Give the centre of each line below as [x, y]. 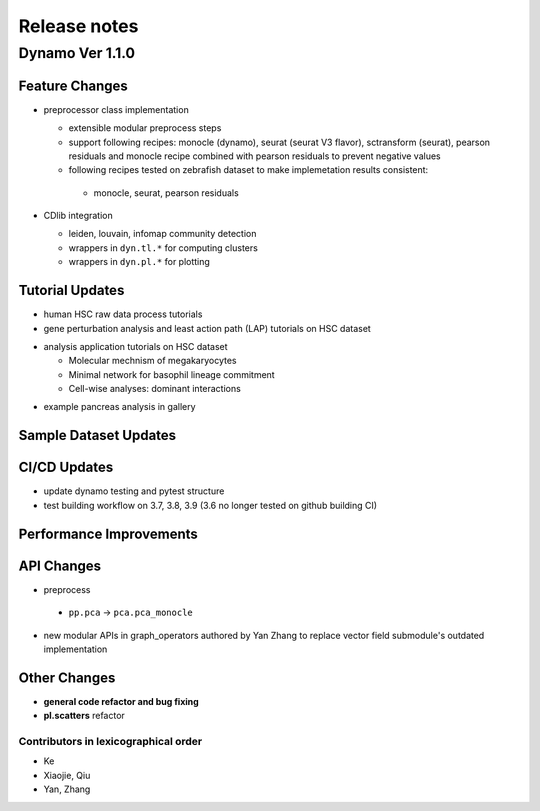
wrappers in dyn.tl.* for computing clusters [163, 247]
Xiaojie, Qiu [67, 775]
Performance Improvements [108, 533]
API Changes [60, 565]
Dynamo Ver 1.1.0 [76, 53]
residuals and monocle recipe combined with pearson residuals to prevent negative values [254, 156]
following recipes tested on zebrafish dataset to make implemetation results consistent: [248, 170]
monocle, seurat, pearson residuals [166, 192]
